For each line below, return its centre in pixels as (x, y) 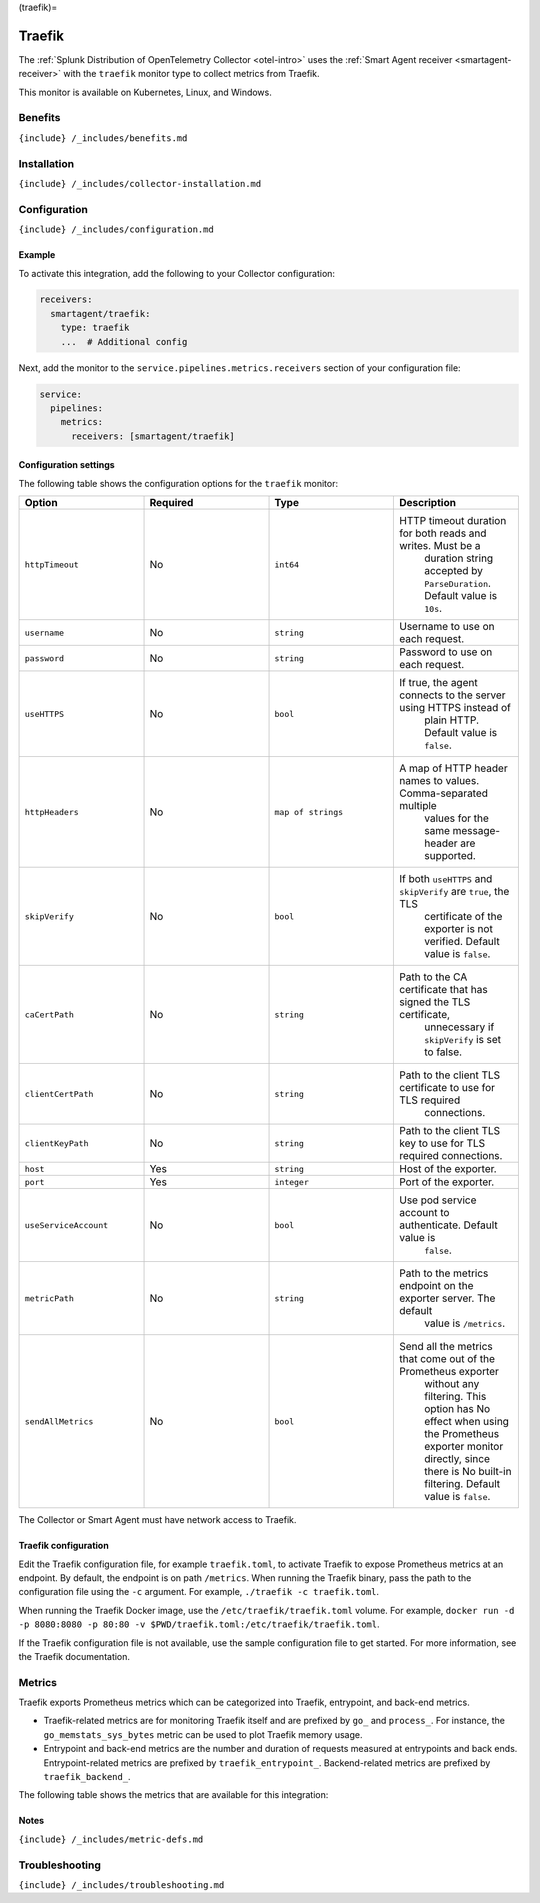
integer (292, 1181)
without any (451, 1384)
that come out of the (446, 1359)
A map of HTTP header (453, 768)
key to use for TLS (442, 1143)
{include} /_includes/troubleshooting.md (121, 1884)
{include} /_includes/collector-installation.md (140, 183)
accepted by (453, 571)
